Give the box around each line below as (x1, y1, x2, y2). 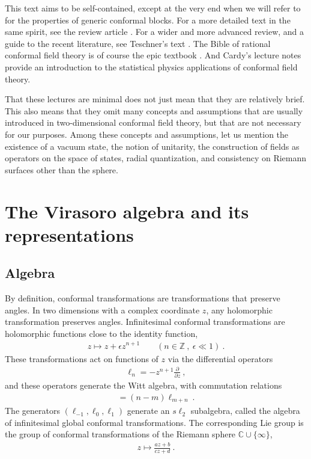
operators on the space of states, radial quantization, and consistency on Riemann (5, 152, 307, 164)
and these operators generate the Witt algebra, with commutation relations (5, 379, 282, 392)
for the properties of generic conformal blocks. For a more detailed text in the (5, 13, 291, 26)
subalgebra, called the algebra (190, 404, 300, 417)
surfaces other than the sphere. (5, 163, 118, 176)
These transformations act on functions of (5, 352, 159, 365)
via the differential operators (168, 352, 273, 365)
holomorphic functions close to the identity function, (5, 327, 198, 339)
